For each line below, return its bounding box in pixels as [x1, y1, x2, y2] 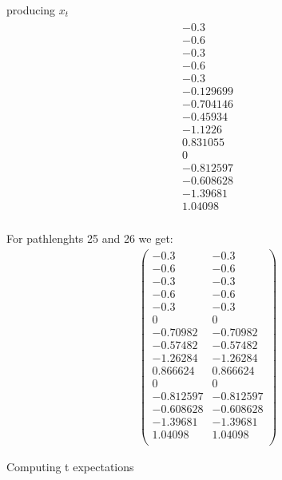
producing [6, 2, 56, 18]
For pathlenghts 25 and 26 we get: [6, 230, 173, 247]
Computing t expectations [6, 458, 134, 475]
